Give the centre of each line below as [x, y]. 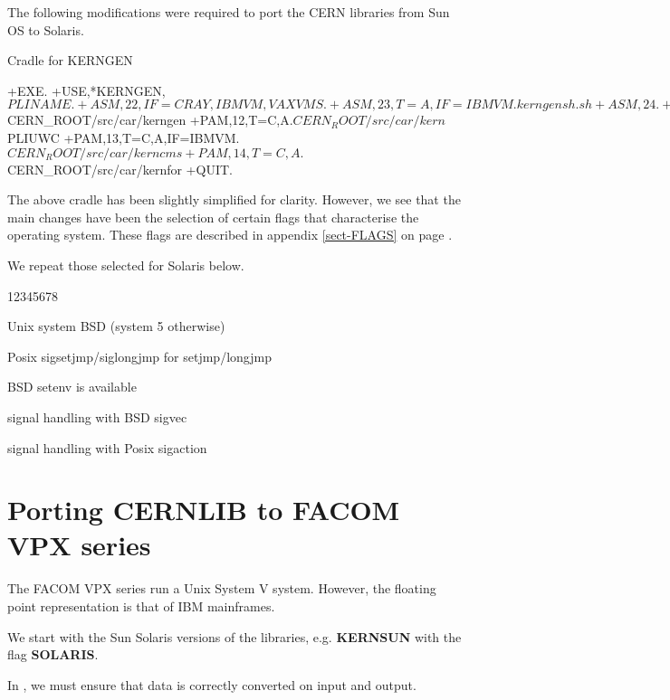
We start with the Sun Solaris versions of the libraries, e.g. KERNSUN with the [234, 636]
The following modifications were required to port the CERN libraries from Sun [229, 12]
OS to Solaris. [46, 29]
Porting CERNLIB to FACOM [204, 510]
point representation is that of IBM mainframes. [141, 606]
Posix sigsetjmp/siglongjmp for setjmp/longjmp [139, 356]
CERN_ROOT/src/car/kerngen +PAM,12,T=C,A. [150, 120]
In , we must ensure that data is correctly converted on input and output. [212, 684]
